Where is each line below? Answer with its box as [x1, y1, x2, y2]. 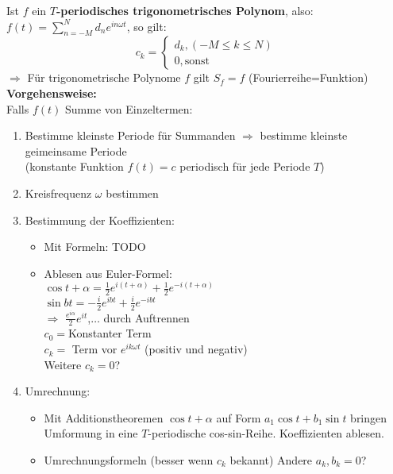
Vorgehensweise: [6, 84, 97, 101]
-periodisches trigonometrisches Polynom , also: [56, 2, 314, 18]
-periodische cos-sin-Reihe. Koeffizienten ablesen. [148, 425, 384, 441]
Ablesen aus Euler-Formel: [44, 264, 172, 281]
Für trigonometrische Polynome [27, 69, 181, 86]
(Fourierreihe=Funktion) [249, 69, 368, 86]
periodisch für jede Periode [179, 158, 310, 175]
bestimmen [106, 184, 159, 201]
